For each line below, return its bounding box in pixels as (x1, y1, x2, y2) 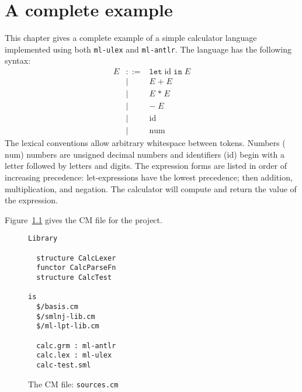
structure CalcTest (36, 273, 112, 282)
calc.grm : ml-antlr (36, 341, 116, 350)
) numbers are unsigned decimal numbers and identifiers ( (20, 148, 227, 160)
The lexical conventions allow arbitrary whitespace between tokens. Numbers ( (5, 137, 286, 149)
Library (28, 234, 58, 243)
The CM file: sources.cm (28, 377, 119, 390)
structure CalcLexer (36, 254, 116, 262)
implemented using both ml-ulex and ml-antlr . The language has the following (5, 43, 292, 55)
